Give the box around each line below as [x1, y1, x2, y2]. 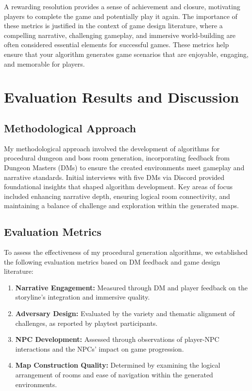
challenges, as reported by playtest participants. [15, 318, 158, 328]
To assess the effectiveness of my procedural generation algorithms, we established [4, 247, 248, 257]
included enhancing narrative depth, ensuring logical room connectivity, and [4, 191, 230, 201]
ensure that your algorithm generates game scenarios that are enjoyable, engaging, [4, 49, 249, 59]
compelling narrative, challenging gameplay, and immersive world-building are [4, 30, 236, 40]
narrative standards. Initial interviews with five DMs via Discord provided [4, 172, 225, 182]
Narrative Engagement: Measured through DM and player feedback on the [15, 282, 248, 292]
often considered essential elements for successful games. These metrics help [4, 39, 229, 50]
